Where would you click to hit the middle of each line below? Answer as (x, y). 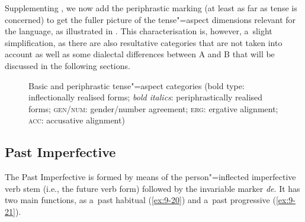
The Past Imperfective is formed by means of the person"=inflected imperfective (150, 177)
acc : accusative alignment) (77, 120)
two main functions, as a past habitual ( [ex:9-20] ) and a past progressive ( (140, 200)
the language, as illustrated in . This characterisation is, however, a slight (139, 31)
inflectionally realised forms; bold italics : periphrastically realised (146, 97)
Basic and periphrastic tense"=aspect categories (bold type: (137, 85)
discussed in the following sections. (68, 65)
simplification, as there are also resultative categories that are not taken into (144, 42)
